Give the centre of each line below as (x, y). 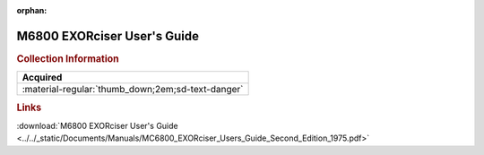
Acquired (42, 78)
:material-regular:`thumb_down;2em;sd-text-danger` (133, 90)
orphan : (32, 10)
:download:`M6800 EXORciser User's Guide (97, 125)
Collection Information (68, 58)
